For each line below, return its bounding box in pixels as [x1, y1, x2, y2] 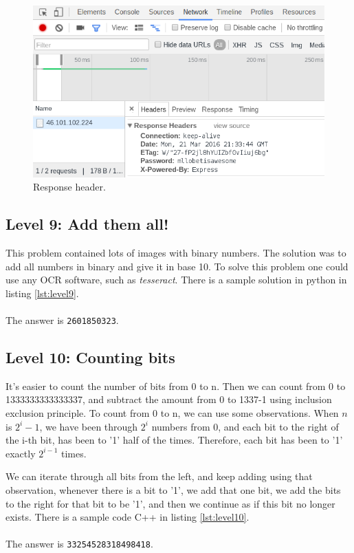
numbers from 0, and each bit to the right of [151, 419, 339, 433]
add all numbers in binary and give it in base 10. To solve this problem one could [5, 259, 349, 273]
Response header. [33, 180, 106, 194]
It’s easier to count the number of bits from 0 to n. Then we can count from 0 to [5, 378, 346, 393]
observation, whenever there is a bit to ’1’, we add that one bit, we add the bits [5, 482, 341, 497]
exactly [5, 446, 36, 460]
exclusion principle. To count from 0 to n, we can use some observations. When [5, 405, 339, 420]
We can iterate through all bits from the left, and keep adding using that [5, 469, 313, 484]
